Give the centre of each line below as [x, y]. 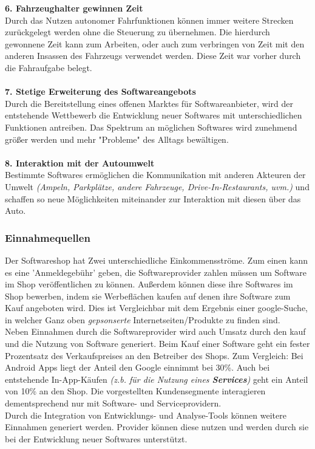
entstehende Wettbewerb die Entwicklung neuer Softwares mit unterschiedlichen [154, 115]
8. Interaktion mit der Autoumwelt [80, 163]
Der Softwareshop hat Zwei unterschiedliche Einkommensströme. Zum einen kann [156, 260]
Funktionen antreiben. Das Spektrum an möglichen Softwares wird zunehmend [151, 127]
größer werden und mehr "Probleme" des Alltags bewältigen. [117, 139]
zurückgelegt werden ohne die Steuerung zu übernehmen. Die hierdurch [137, 32]
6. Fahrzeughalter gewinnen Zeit [74, 8]
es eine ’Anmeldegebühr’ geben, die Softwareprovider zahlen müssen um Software [156, 272]
